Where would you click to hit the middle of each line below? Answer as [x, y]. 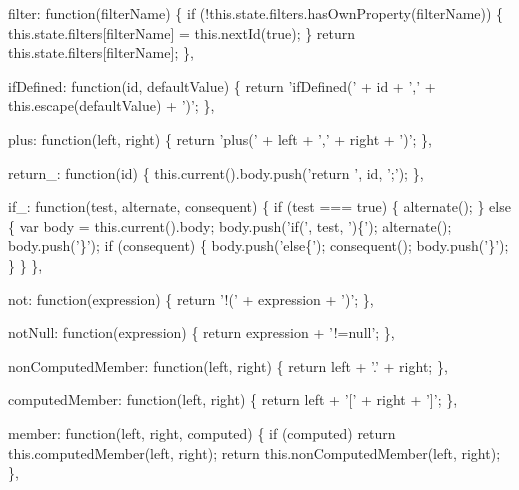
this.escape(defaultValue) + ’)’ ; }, [111, 105]
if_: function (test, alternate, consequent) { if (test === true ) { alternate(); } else [259, 206]
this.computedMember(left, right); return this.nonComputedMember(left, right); [254, 452]
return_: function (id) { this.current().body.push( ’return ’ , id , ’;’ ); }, [216, 172]
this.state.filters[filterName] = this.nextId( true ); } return [182, 32]
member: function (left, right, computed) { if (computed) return [202, 432]
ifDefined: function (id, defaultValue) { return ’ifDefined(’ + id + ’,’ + [222, 85]
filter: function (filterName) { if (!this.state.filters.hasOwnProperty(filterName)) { [256, 13]
